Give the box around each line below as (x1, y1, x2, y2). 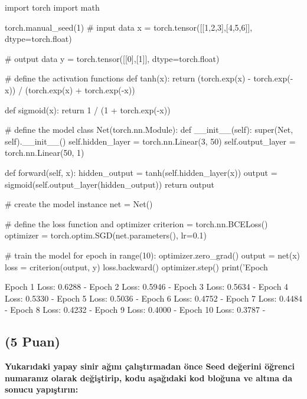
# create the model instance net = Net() (5, 198, 153, 210)
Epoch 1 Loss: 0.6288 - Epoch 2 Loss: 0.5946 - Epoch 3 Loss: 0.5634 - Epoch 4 (5, 280, 289, 293)
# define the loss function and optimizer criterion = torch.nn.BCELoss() (5, 217, 268, 230)
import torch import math (5, 1, 100, 13)
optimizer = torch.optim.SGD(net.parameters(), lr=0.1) (5, 229, 207, 241)
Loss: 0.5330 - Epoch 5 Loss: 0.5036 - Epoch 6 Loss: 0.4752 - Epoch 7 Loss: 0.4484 (5, 292, 302, 304)
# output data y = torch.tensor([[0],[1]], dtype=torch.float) (5, 52, 220, 64)
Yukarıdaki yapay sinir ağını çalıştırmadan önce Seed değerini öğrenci (5, 360, 295, 372)
